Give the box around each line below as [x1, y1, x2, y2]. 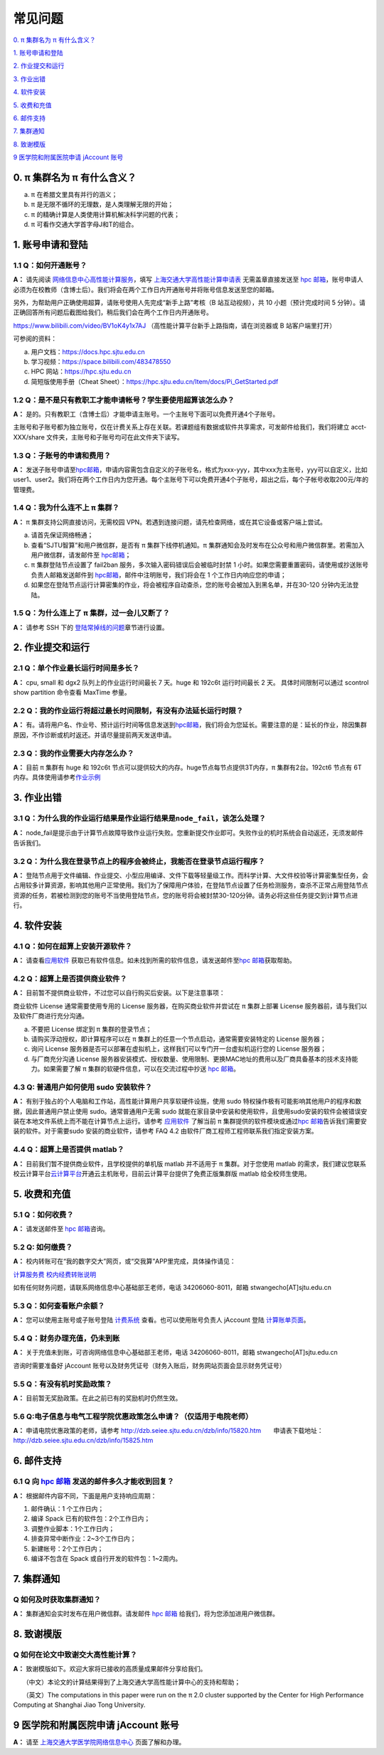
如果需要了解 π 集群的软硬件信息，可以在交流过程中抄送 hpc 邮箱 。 [43, 1065, 240, 1073]
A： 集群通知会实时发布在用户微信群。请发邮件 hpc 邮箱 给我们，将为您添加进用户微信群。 [13, 1609, 279, 1618]
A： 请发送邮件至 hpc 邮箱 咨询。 [13, 1225, 110, 1233]
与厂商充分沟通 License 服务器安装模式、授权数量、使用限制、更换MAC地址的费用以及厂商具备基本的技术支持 [31, 1055, 352, 1063]
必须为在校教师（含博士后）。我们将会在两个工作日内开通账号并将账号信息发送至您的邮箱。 [13, 285, 278, 294]
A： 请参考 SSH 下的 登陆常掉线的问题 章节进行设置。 [13, 623, 169, 631]
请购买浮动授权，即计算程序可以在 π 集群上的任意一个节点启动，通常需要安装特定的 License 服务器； [31, 1035, 326, 1043]
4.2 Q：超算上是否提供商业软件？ [13, 974, 127, 984]
